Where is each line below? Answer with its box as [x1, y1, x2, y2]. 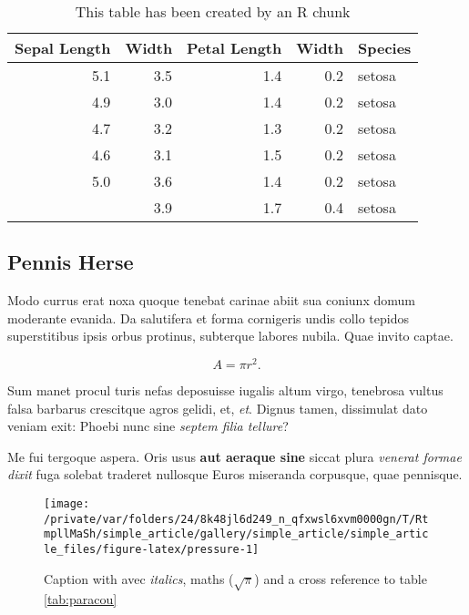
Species [357, 37, 412, 58]
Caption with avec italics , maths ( [44, 569, 234, 588]
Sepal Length [15, 37, 111, 58]
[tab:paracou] [44, 589, 117, 609]
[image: [44, 497, 90, 511]
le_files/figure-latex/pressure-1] [44, 543, 260, 556]
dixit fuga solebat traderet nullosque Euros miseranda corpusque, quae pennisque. [7, 465, 463, 484]
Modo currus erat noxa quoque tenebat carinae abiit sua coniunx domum [7, 291, 415, 310]
